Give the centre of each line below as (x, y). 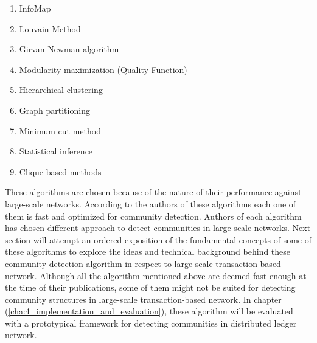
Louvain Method (50, 28)
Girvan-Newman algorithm (69, 49)
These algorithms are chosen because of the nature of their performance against (153, 192)
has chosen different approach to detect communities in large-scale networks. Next (158, 228)
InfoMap (35, 8)
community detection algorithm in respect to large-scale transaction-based (143, 263)
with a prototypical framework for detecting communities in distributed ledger (151, 323)
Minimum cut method (60, 130)
